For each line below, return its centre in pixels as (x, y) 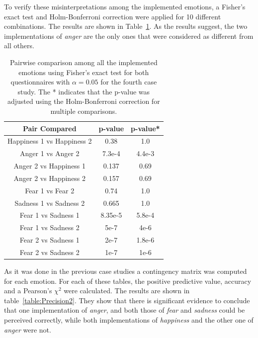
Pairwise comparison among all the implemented (84, 62)
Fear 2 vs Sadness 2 (49, 252)
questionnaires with (40, 82)
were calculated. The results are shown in (127, 291)
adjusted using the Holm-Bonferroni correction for (84, 101)
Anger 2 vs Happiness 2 (50, 178)
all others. (19, 45)
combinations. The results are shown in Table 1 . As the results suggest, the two (126, 26)
